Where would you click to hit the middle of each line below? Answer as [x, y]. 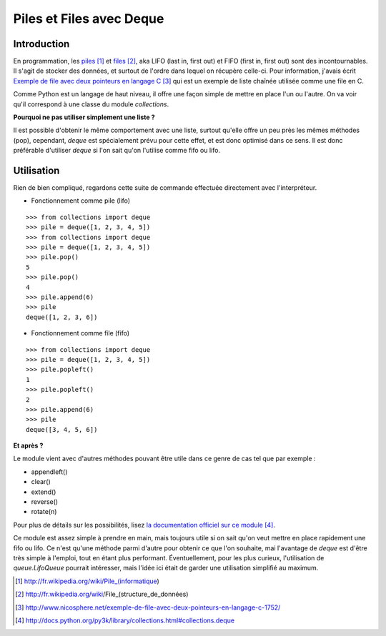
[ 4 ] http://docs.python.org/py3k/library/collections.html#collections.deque [125, 620]
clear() [41, 482]
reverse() [45, 502]
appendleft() [49, 472]
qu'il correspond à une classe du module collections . [91, 104]
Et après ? [28, 445]
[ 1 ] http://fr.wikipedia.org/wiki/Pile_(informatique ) [88, 581]
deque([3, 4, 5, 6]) [62, 429]
